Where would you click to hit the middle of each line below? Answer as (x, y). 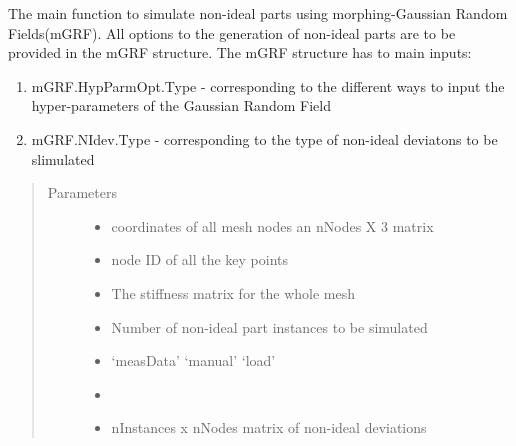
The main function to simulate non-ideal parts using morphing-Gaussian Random (258, 13)
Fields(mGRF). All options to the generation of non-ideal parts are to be (232, 32)
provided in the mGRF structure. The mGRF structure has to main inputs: (240, 52)
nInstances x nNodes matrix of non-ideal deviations (269, 427)
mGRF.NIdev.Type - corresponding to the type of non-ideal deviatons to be (264, 138)
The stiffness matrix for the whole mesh (233, 292)
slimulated (63, 158)
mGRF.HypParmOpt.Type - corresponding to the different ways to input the (268, 85)
